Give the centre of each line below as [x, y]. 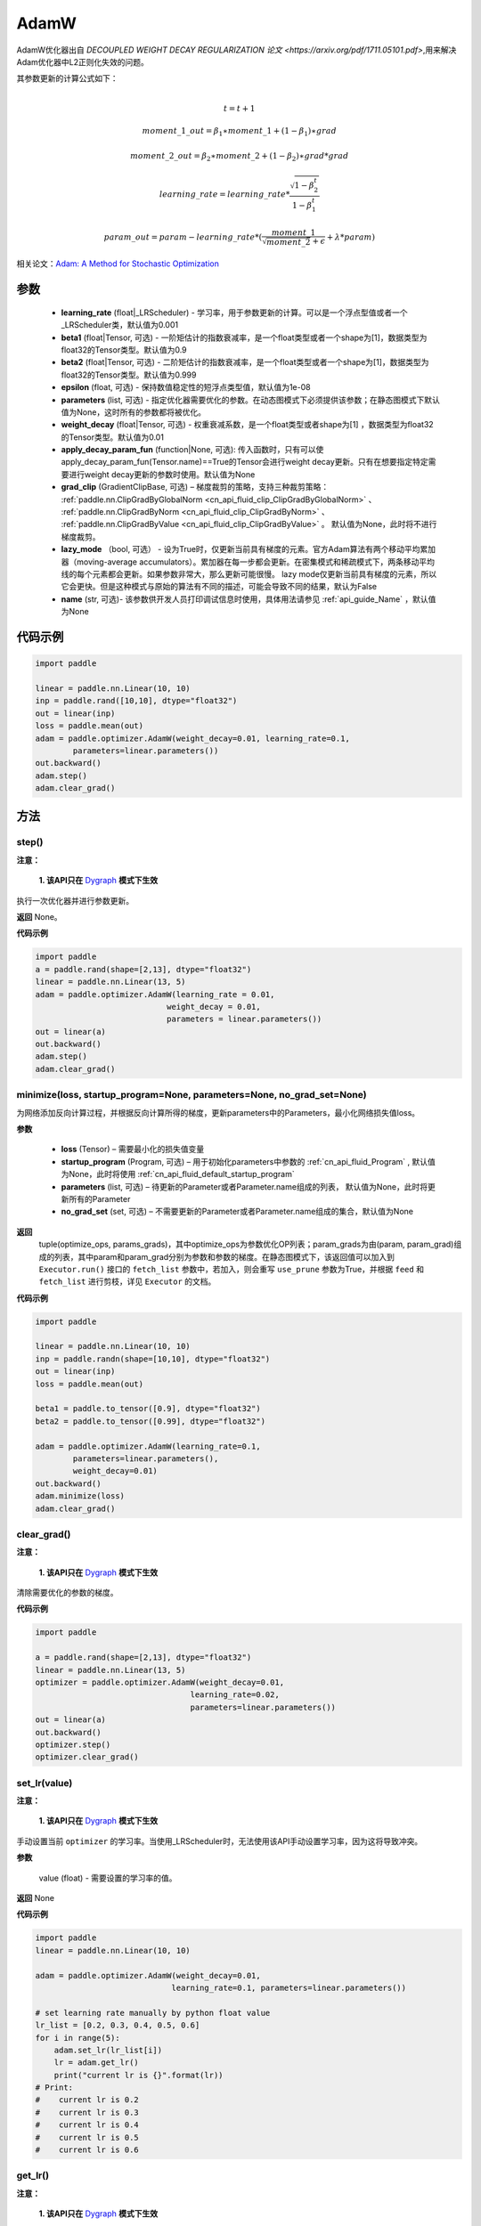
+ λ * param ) [351, 237]
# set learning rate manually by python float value [153, 2013]
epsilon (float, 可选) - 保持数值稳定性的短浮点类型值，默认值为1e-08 [186, 387]
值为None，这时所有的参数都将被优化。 [134, 412]
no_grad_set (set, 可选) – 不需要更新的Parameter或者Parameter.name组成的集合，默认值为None [237, 1212]
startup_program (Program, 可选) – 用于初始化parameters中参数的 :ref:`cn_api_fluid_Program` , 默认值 [248, 1161]
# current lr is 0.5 [87, 2137]
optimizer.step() [73, 1744]
